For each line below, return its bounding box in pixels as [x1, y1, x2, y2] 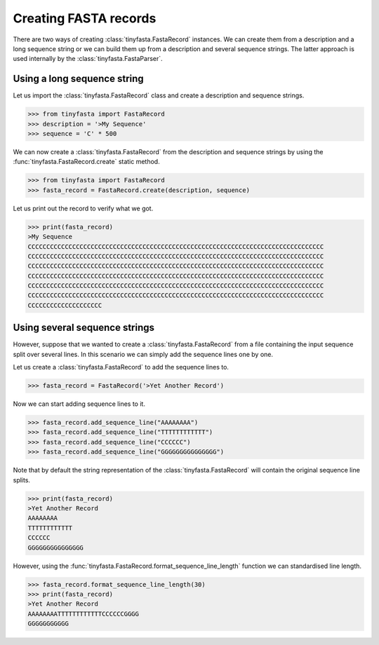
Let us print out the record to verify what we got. [13, 204, 154, 212]
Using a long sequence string [13, 73, 144, 85]
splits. [13, 475, 31, 484]
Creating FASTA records [13, 11, 157, 26]
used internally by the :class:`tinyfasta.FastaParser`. [13, 55, 163, 63]
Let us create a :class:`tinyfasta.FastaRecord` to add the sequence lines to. [13, 363, 230, 372]
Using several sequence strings [13, 322, 154, 334]
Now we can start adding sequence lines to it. [13, 400, 145, 408]
